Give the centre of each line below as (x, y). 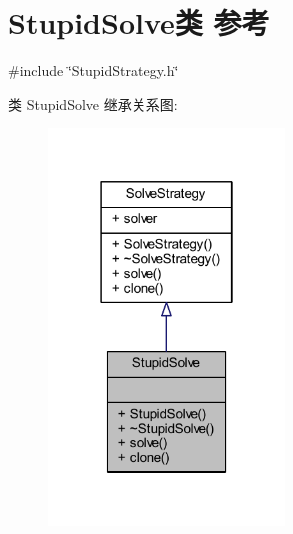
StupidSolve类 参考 (139, 22)
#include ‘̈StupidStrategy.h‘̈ (93, 70)
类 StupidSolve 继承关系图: (93, 103)
